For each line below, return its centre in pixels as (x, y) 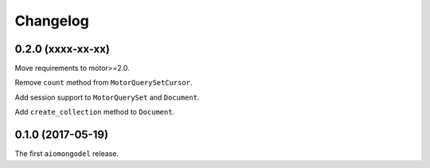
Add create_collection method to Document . (95, 112)
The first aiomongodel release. (67, 154)
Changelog (52, 21)
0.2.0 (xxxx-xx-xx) (63, 49)
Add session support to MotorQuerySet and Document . (107, 97)
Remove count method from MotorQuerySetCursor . (104, 83)
